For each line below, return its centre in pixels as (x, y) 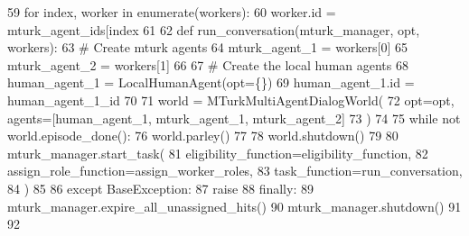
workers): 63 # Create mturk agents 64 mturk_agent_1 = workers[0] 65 (208, 47)
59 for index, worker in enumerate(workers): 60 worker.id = (172, 12)
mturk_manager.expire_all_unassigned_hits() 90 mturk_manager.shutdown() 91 (234, 206)
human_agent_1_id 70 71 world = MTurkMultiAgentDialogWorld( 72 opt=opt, (231, 100)
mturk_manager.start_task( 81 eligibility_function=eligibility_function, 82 (218, 153)
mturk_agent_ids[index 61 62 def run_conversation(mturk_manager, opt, (214, 29)
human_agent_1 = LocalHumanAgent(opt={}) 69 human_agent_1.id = (211, 82)
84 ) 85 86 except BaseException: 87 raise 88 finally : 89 (160, 188)
